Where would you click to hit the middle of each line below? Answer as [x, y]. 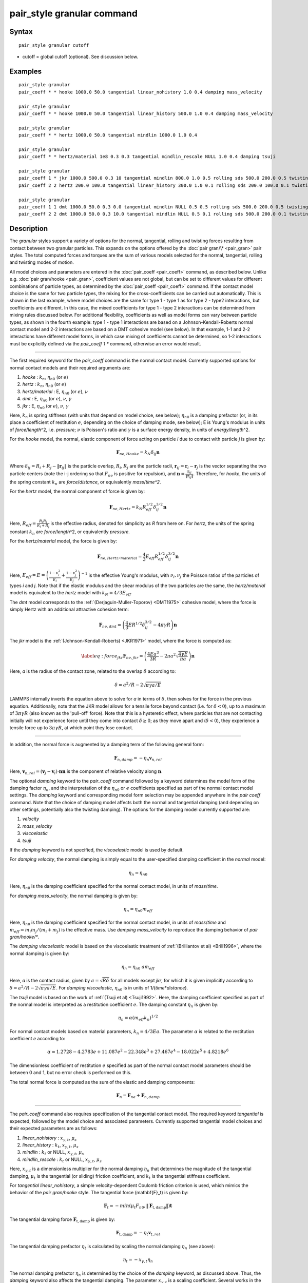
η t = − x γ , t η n [138, 1260]
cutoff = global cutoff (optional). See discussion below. [80, 56]
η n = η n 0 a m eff [138, 967]
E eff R [152, 557]
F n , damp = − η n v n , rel [138, 759]
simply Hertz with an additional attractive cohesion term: [69, 609]
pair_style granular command [74, 13]
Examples [26, 71]
